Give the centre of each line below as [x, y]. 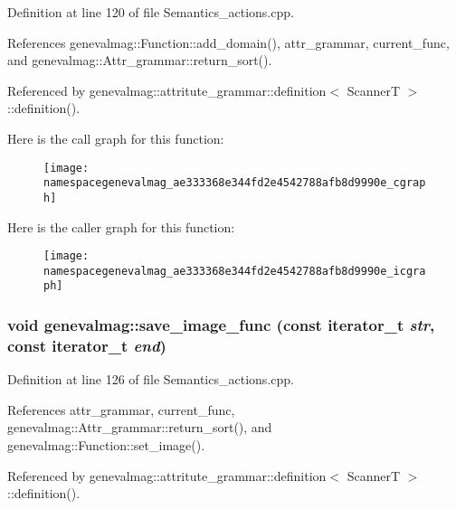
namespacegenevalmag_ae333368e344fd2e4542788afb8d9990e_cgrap [235, 183]
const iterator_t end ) [87, 345]
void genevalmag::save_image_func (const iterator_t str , [221, 325]
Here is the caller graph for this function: [121, 226]
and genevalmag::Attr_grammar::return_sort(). [140, 60]
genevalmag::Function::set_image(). [106, 445]
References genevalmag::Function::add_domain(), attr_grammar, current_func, [228, 42]
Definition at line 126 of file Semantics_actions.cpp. [151, 379]
